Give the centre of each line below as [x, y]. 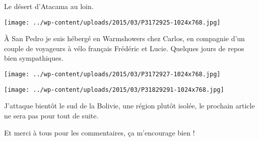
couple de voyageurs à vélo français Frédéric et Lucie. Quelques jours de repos [124, 48]
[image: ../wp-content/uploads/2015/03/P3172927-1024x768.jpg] [112, 75]
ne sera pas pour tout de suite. [51, 115]
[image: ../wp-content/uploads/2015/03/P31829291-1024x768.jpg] [114, 90]
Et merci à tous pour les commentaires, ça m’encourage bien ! [100, 132]
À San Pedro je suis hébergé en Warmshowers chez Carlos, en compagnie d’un [124, 38]
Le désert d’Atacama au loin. [49, 6]
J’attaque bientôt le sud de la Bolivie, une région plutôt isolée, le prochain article [129, 106]
